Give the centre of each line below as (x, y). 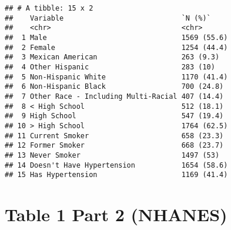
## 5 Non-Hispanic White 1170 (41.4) (116, 77)
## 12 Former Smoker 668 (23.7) (114, 146)
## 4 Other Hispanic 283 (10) (110, 67)
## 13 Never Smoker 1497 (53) (112, 155)
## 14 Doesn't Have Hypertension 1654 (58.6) (116, 165)
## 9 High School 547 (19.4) (114, 116)
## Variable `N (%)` (108, 18)
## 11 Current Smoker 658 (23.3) (114, 136)
